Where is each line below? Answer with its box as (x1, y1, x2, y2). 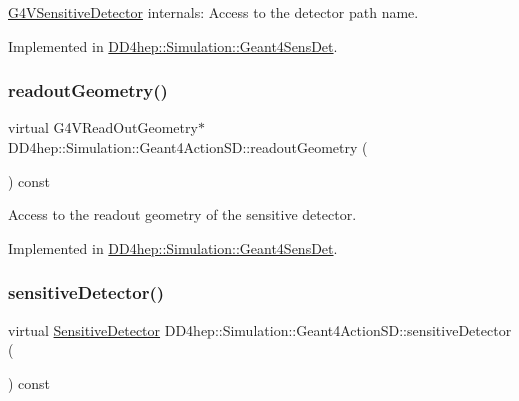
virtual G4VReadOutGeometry (8, 117, 198, 138)
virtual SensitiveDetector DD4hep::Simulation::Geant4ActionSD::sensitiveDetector (8, 319, 512, 340)
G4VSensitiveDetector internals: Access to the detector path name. (8, 2, 419, 22)
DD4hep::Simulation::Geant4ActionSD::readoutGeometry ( (8, 137, 368, 157)
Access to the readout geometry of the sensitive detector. (8, 204, 357, 225)
